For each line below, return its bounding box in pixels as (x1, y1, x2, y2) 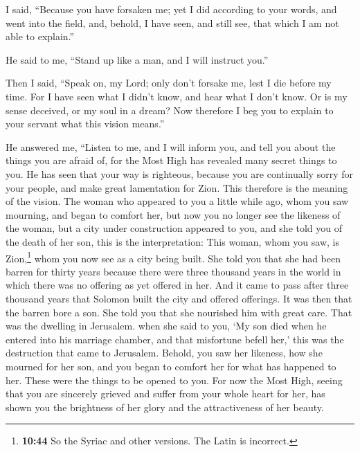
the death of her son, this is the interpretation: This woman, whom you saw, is (6, 234, 340, 248)
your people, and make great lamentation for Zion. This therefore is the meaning (6, 180, 348, 195)
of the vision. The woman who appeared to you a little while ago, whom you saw (6, 194, 349, 208)
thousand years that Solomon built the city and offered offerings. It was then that (6, 291, 352, 305)
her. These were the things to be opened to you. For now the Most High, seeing (6, 372, 343, 387)
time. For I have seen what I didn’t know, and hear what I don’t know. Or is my (6, 89, 348, 103)
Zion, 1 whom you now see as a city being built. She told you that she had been (6, 248, 341, 265)
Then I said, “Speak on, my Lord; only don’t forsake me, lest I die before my (6, 75, 332, 90)
